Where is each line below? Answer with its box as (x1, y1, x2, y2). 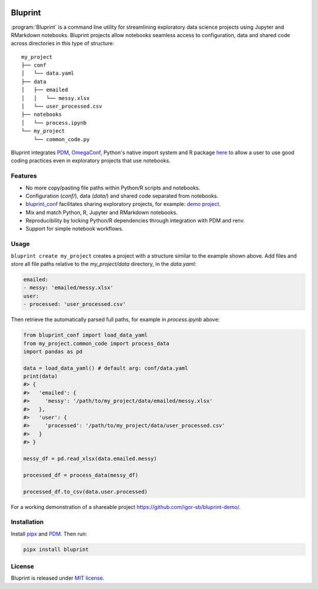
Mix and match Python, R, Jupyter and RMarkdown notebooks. (25, 209, 178, 216)
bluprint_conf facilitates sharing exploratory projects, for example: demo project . (25, 201, 221, 208)
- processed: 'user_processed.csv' (23, 301, 126, 308)
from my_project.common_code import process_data (23, 340, 170, 347)
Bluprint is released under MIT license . (11, 574, 105, 582)
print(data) (23, 373, 58, 380)
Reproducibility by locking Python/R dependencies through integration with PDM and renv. (25, 217, 245, 224)
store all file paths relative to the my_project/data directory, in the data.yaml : (11, 261, 197, 267)
